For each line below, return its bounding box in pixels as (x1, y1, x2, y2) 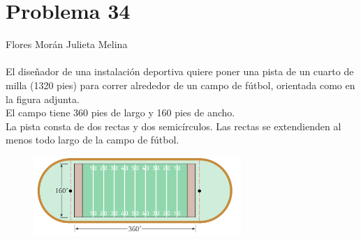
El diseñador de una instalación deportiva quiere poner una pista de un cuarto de (6, 64, 354, 79)
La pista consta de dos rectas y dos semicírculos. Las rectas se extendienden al (6, 118, 341, 133)
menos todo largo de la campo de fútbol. (6, 132, 179, 147)
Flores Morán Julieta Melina (6, 37, 128, 52)
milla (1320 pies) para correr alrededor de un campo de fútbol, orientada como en (6, 77, 355, 92)
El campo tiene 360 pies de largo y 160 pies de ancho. (6, 105, 235, 120)
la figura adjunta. (6, 91, 80, 106)
